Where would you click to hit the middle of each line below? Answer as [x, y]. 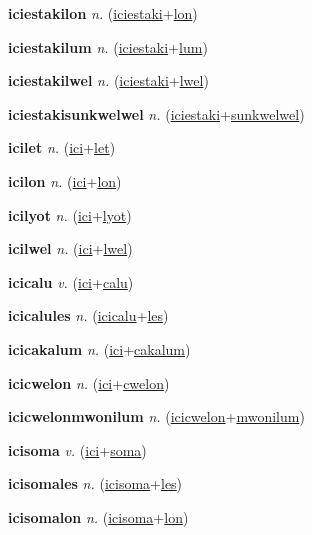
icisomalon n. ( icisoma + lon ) [98, 516]
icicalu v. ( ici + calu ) [71, 281]
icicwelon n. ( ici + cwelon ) [89, 382]
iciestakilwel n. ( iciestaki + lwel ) [108, 80]
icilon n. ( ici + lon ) [65, 180]
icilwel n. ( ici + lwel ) [70, 248]
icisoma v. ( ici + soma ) [77, 449]
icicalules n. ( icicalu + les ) [88, 315]
